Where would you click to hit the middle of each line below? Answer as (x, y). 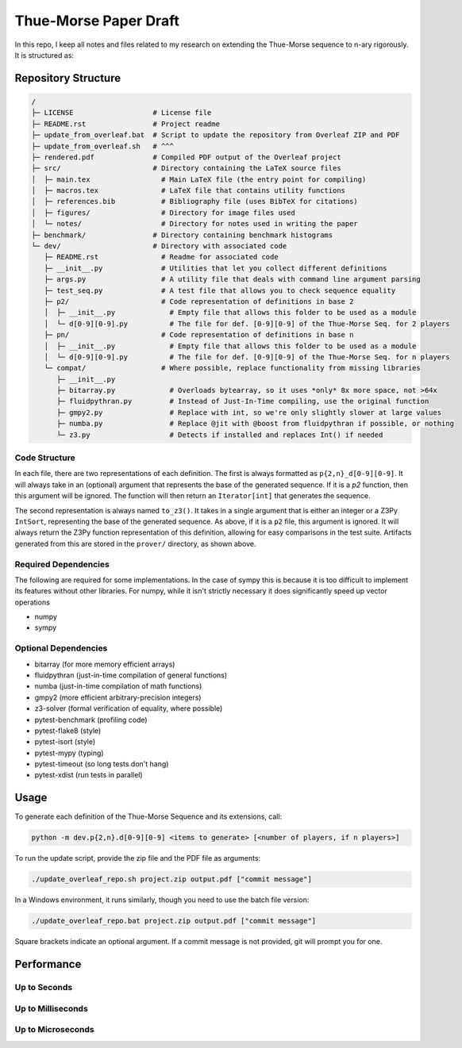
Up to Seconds (44, 988)
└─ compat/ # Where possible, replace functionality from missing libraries (232, 368)
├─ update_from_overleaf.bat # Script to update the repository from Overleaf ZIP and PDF (216, 135)
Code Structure (45, 458)
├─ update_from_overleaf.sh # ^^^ (103, 146)
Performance (48, 964)
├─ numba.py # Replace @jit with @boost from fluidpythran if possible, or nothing (255, 424)
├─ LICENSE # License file (121, 113)
